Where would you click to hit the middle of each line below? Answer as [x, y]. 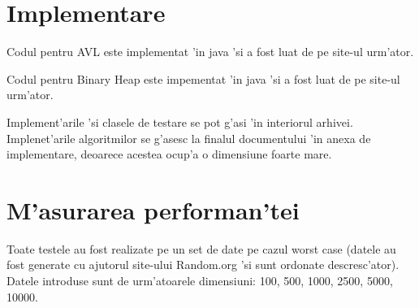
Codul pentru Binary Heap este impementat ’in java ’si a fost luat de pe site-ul [203, 78]
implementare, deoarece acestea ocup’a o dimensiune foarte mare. [169, 154]
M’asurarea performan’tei [153, 209]
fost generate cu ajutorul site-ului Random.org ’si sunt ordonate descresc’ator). [203, 265]
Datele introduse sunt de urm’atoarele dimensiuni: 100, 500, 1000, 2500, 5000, [200, 280]
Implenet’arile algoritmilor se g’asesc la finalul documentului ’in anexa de [189, 138]
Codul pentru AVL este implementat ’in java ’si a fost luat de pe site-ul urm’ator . [210, 52]
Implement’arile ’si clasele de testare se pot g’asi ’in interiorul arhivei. [180, 121]
